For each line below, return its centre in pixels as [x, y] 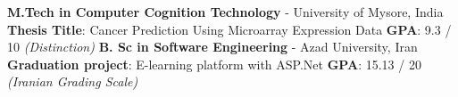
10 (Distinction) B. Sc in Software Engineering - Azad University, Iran [212, 47]
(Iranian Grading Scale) [73, 81]
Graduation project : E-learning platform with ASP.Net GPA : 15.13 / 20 [214, 64]
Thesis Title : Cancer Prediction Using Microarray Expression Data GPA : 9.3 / [229, 29]
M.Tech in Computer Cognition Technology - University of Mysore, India [225, 12]
